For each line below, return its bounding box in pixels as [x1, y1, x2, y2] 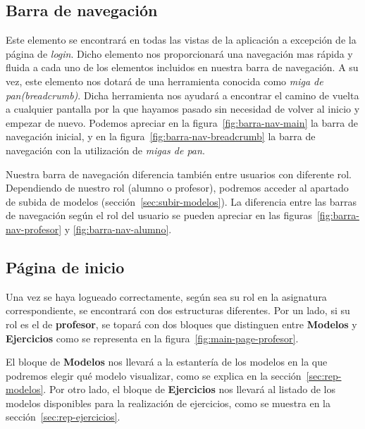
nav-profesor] [6, 221, 62, 236]
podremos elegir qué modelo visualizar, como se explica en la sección [6, 368, 302, 383]
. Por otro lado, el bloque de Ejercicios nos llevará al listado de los [43, 382, 335, 397]
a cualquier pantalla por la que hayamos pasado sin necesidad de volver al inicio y [6, 101, 360, 116]
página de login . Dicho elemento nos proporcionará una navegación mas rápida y [6, 46, 353, 61]
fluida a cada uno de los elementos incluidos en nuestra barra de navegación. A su [6, 60, 359, 75]
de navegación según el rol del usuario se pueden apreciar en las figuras [6, 208, 312, 223]
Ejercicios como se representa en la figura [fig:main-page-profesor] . [6, 330, 299, 345]
